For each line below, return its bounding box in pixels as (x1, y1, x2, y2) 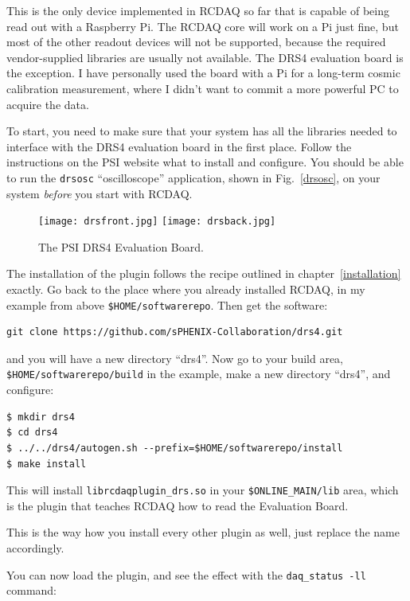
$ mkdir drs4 (6, 411, 75, 423)
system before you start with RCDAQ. (6, 185, 193, 201)
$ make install (6, 458, 87, 470)
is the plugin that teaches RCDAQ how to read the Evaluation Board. (6, 497, 349, 513)
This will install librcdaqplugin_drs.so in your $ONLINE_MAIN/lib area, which (6, 482, 399, 498)
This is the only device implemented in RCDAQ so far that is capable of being (6, 2, 389, 18)
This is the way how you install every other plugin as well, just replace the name (6, 524, 400, 541)
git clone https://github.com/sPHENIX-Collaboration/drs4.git (6, 326, 343, 338)
